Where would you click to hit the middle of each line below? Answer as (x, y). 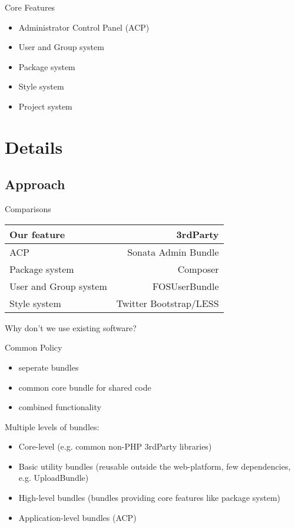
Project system (45, 106)
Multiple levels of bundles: (52, 426)
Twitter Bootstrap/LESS (168, 303)
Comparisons (28, 209)
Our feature (37, 234)
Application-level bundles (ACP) (77, 517)
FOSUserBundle (185, 286)
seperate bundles (49, 367)
